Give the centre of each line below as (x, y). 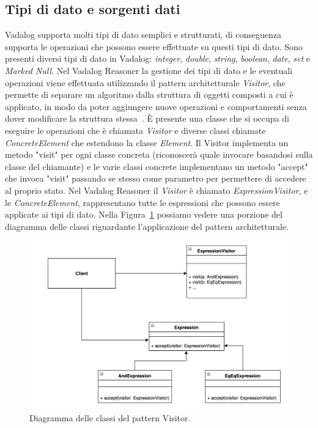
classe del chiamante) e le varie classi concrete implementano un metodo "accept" (157, 166)
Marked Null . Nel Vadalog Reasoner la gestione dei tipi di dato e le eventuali (149, 70)
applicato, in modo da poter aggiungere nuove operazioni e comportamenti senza (156, 106)
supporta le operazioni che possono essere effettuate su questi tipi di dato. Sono (154, 46)
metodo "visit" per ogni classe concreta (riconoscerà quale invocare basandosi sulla (159, 154)
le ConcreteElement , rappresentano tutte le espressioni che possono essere (142, 202)
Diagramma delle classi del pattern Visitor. (110, 418)
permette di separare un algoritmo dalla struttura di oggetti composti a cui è (149, 94)
